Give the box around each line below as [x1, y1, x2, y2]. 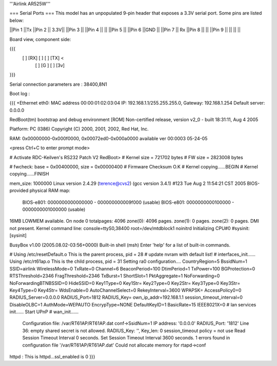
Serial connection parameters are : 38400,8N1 [9, 81, 107, 87]
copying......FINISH [9, 171, 49, 177]
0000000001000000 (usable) [22, 206, 86, 213]
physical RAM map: [29, 187, 70, 194]
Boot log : [9, 90, 30, 97]
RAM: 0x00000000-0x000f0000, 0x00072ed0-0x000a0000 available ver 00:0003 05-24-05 [9, 135, 208, 141]
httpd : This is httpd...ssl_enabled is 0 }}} [9, 354, 95, 360]
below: [9, 17, 24, 23]
